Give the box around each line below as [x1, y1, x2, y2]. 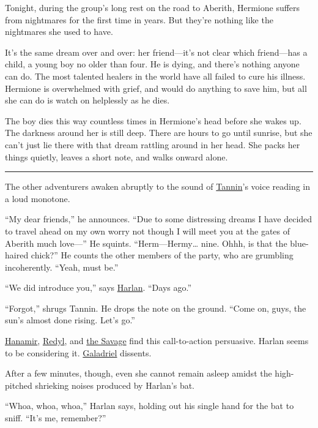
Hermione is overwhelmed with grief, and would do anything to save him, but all [5, 81, 307, 94]
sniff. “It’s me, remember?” [5, 411, 106, 424]
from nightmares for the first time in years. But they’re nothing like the [5, 13, 273, 26]
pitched [5, 378, 32, 391]
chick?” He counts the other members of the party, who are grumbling [31, 249, 294, 261]
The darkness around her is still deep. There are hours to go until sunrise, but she [5, 126, 312, 139]
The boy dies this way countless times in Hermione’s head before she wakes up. [5, 114, 301, 127]
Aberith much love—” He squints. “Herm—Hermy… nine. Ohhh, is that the [5, 236, 287, 249]
